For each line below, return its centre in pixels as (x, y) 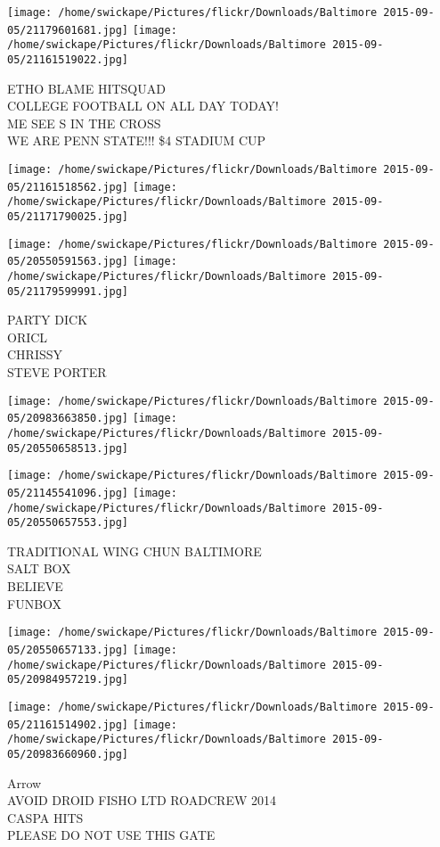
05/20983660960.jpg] (68, 754)
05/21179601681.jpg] (68, 30)
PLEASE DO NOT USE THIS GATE (111, 835)
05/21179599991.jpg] (68, 291)
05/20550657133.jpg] (68, 650)
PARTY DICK (48, 320)
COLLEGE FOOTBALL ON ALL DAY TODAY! (143, 106)
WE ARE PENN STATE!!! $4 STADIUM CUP (137, 140)
